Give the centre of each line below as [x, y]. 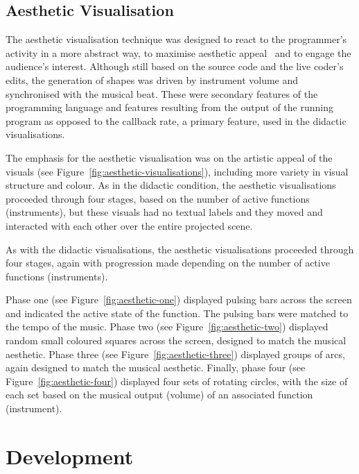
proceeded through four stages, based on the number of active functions [158, 198]
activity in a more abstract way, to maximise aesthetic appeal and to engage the [178, 52]
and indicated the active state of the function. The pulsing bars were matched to [177, 313]
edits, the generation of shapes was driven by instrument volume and [152, 79]
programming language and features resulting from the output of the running [169, 107]
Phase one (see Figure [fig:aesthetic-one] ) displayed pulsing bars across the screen [179, 299]
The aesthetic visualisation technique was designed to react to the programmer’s [176, 39]
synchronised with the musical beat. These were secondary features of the [162, 93]
